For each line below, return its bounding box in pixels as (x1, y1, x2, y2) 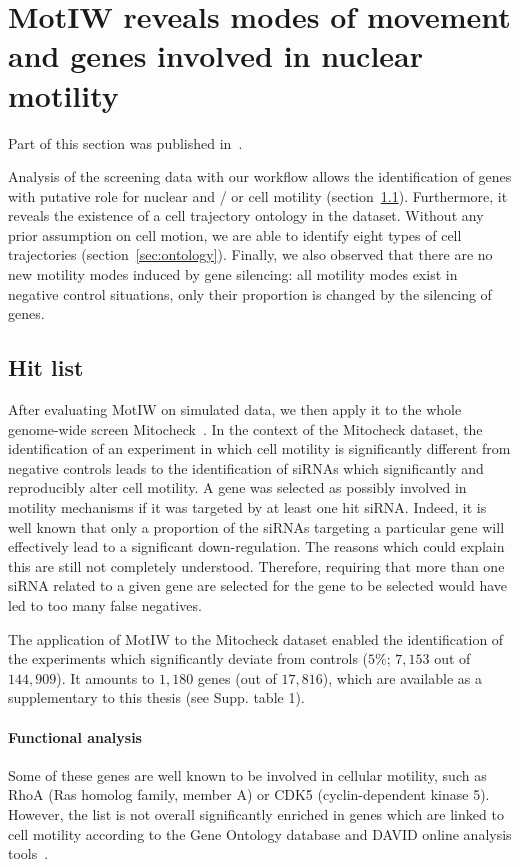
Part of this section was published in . (8, 132, 243, 153)
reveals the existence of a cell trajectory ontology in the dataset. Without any (8, 205, 484, 226)
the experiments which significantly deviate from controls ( (8, 648, 369, 669)
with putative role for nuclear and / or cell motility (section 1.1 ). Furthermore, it (8, 185, 508, 206)
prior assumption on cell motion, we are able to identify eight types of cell (8, 224, 462, 245)
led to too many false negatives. (8, 594, 202, 615)
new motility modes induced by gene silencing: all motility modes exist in (8, 264, 458, 285)
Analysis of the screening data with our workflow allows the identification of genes (8, 166, 512, 187)
